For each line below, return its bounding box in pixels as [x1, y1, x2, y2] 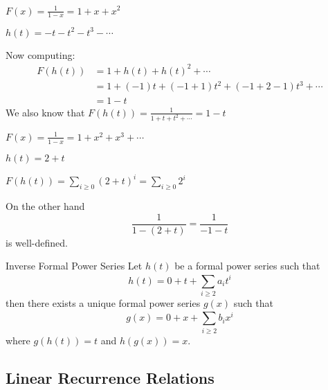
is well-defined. [6, 235, 68, 249]
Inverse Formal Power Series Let [6, 258, 143, 273]
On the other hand [6, 199, 85, 213]
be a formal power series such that [174, 258, 320, 273]
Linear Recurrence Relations [6, 366, 215, 388]
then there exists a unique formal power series [6, 296, 201, 310]
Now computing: [6, 47, 75, 62]
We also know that [6, 105, 85, 119]
